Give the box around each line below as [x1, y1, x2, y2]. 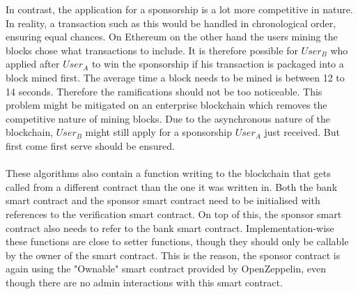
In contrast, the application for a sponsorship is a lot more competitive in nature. [6, 2, 353, 16]
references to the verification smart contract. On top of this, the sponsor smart [6, 206, 342, 221]
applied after [6, 56, 60, 71]
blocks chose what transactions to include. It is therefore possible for [6, 42, 298, 57]
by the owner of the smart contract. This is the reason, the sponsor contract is [6, 247, 341, 262]
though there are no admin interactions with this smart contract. [6, 274, 283, 289]
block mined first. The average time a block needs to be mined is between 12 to [6, 70, 345, 84]
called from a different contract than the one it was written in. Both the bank [6, 179, 338, 194]
